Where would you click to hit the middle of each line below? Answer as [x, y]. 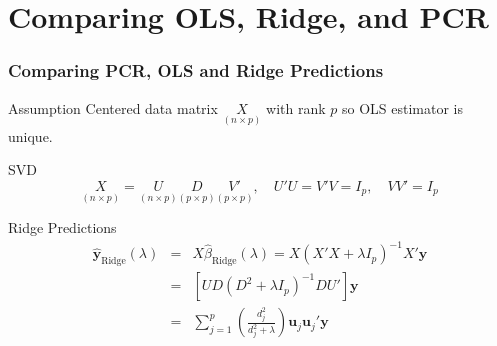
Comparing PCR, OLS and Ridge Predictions [196, 70]
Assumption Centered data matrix [113, 107]
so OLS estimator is [403, 107]
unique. [30, 135]
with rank [296, 107]
